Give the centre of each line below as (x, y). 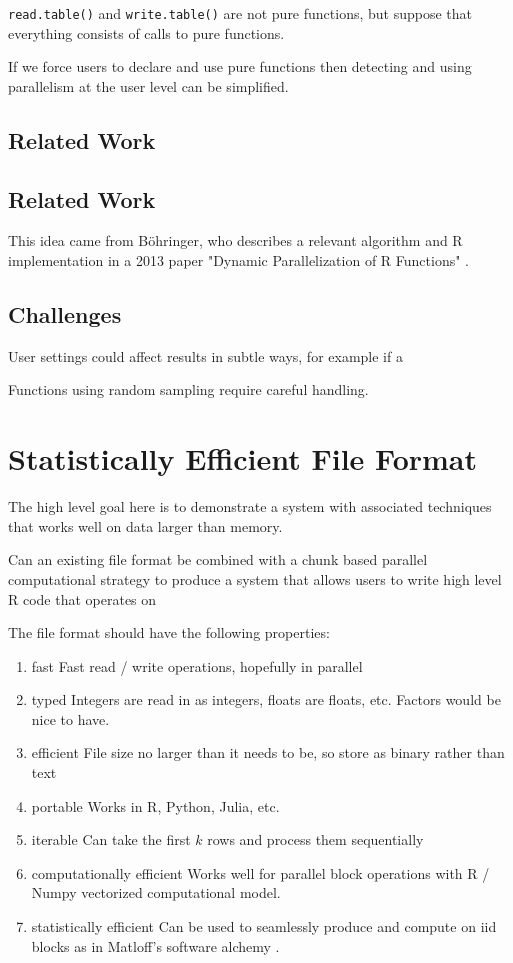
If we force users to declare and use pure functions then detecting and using (240, 66)
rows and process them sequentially (315, 839)
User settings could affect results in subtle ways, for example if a (205, 355)
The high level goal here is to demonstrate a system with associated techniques (250, 506)
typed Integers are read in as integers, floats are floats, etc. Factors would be (266, 699)
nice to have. (70, 718)
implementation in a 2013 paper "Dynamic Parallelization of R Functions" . (239, 260)
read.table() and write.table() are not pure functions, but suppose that (240, 13)
